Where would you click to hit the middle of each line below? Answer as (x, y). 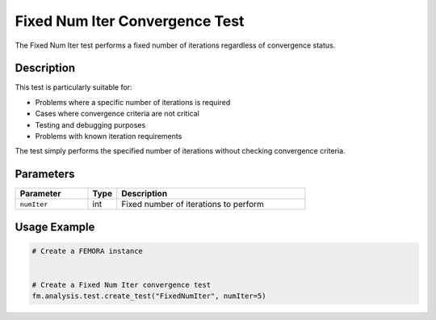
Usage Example (55, 227)
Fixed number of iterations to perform (193, 204)
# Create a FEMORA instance (87, 251)
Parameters (45, 174)
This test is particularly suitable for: (73, 87)
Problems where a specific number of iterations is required (133, 102)
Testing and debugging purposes (90, 124)
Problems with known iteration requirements (109, 137)
